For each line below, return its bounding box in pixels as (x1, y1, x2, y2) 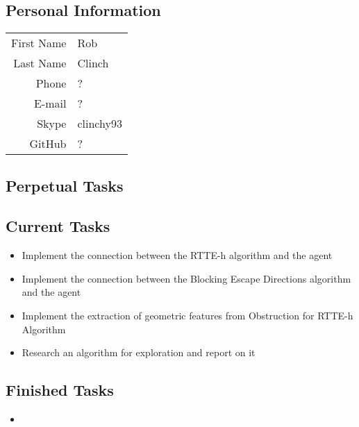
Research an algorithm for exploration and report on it (22, 345, 256, 360)
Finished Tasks (6, 379, 114, 401)
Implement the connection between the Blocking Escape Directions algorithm (22, 271, 351, 285)
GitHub (29, 135, 67, 152)
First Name (11, 35, 67, 51)
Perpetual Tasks (6, 174, 124, 196)
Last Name (13, 55, 67, 72)
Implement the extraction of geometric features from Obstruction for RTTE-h (22, 308, 353, 322)
